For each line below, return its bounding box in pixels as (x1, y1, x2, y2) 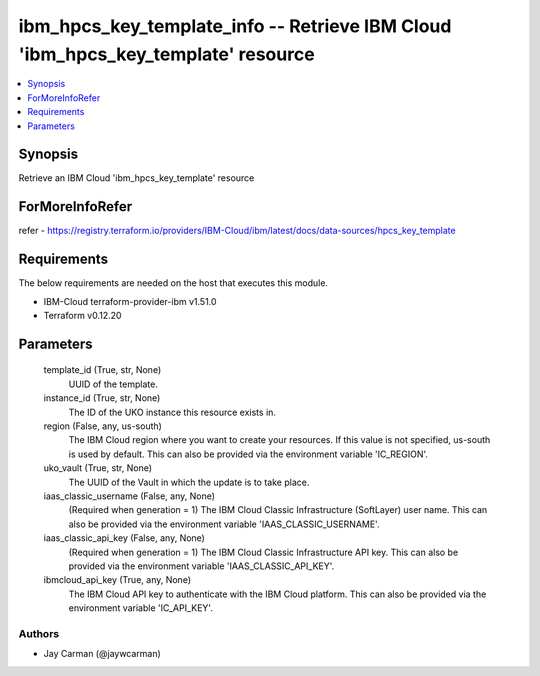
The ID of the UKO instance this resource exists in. (68, 406, 277, 418)
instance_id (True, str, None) (43, 392, 161, 404)
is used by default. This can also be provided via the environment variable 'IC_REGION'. (68, 448, 429, 460)
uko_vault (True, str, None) (43, 462, 153, 474)
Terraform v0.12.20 (43, 310, 122, 322)
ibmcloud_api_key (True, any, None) (43, 574, 192, 586)
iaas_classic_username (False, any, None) (43, 490, 215, 502)
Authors (18, 626, 60, 640)
